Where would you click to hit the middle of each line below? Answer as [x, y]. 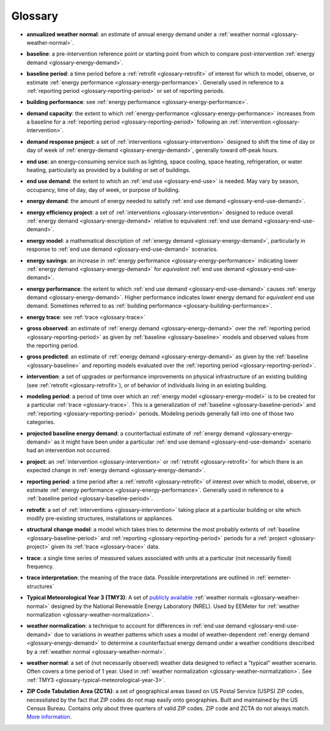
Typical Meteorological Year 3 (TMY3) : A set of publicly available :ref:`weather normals [137, 598]
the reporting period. [53, 346]
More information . [49, 717]
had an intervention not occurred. [69, 450]
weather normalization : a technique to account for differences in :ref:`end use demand [137, 626]
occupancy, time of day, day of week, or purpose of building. [103, 190]
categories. [41, 422]
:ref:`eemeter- [273, 577]
